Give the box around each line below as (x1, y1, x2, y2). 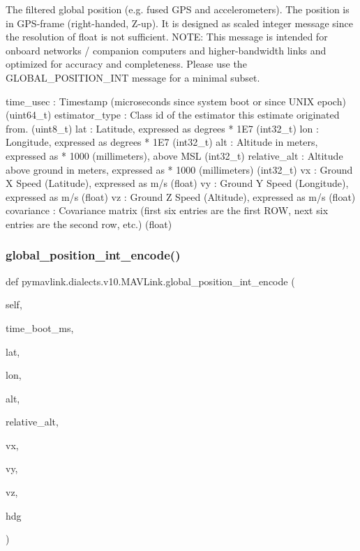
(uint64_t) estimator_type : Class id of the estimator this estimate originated (6, 107, 340, 122)
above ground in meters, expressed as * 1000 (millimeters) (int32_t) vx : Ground (6, 162, 353, 176)
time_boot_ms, (6, 320, 74, 335)
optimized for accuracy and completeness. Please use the (6, 56, 247, 71)
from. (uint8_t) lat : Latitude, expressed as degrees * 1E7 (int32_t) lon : (6, 121, 319, 135)
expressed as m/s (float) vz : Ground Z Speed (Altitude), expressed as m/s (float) (6, 189, 356, 204)
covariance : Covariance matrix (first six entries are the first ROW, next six (6, 203, 329, 218)
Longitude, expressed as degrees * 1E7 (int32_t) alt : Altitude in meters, (6, 135, 318, 149)
